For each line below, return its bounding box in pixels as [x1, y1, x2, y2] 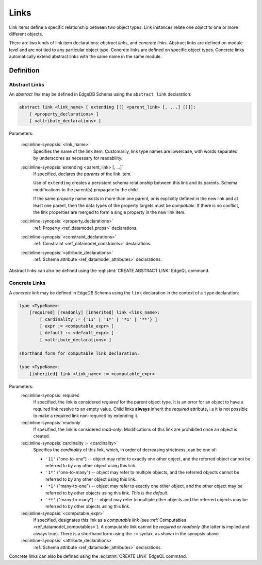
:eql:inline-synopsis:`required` [21, 392, 81, 399]
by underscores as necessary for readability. [33, 155, 123, 161]
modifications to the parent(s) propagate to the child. [33, 186, 139, 192]
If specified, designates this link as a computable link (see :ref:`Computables [33, 517, 186, 523]
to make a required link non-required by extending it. [33, 413, 139, 419]
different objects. [9, 31, 43, 36]
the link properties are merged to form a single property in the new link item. [33, 209, 186, 215]
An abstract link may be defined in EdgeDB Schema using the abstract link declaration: [9, 91, 192, 97]
